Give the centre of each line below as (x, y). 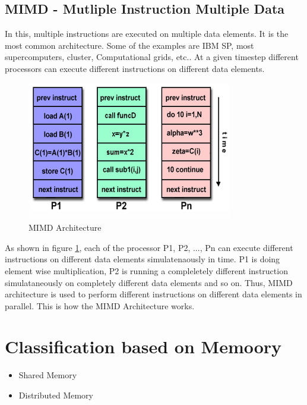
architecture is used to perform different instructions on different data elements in (153, 294)
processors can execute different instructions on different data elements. (135, 68)
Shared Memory (48, 375)
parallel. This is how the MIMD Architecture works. (100, 305)
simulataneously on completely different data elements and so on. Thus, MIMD (149, 282)
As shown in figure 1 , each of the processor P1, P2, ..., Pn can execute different (149, 247)
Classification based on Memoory (143, 346)
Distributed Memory (56, 395)
